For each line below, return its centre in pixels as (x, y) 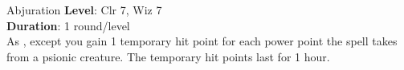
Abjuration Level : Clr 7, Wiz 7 (84, 10)
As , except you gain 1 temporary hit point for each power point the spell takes (202, 41)
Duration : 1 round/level (68, 25)
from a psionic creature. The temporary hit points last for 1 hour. (168, 56)
